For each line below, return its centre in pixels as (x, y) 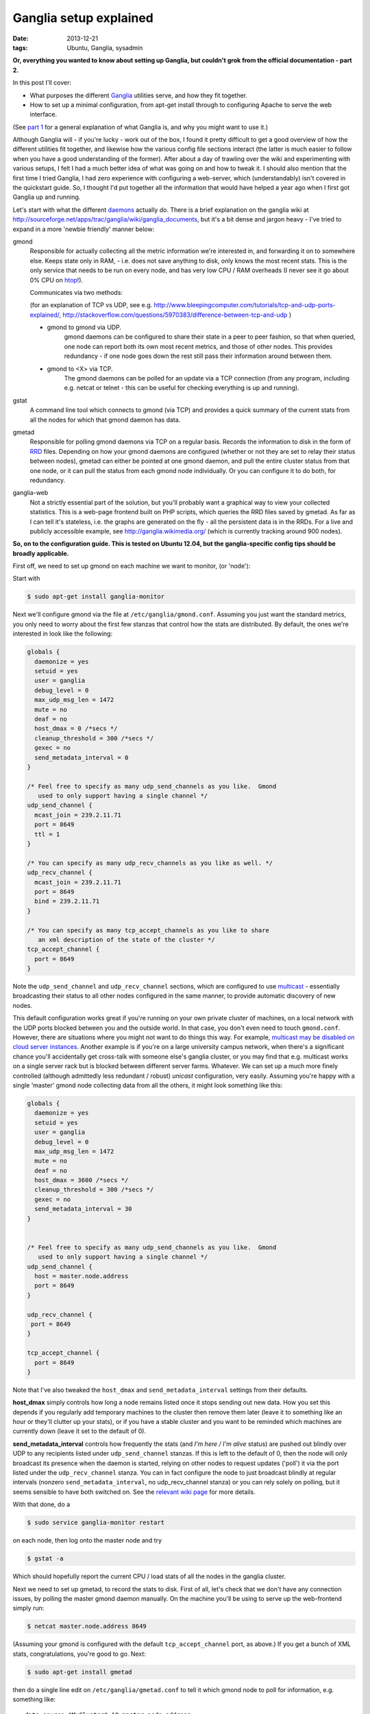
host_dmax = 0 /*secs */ (76, 729)
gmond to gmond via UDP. (84, 327)
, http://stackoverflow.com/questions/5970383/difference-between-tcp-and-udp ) (175, 315)
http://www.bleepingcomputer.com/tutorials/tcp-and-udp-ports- (245, 305)
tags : (20, 47)
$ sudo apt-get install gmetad (80, 1672)
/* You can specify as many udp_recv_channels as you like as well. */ (150, 863)
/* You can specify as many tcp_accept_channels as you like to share (148, 930)
